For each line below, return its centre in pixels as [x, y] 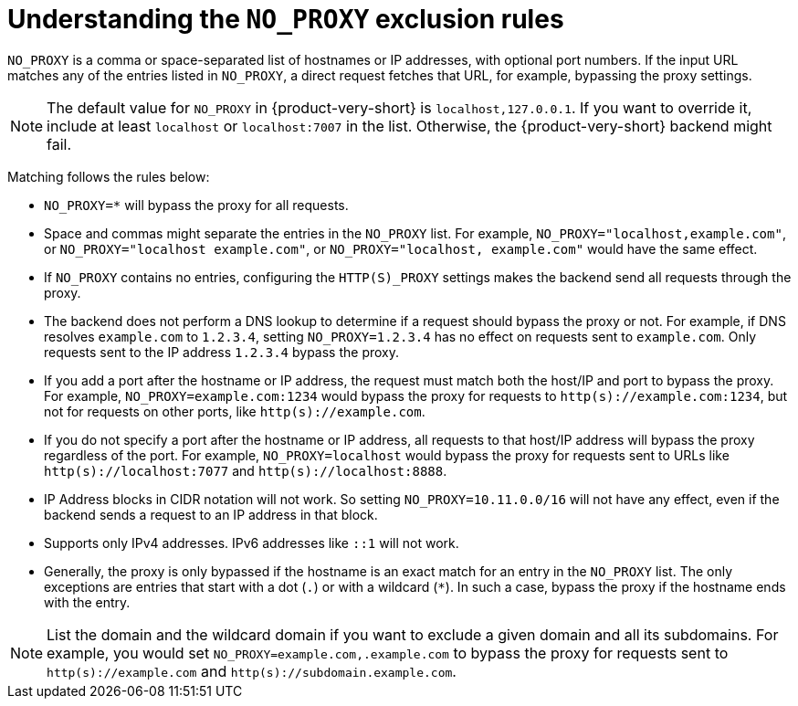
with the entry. [87, 602]
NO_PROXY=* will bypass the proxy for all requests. [196, 205]
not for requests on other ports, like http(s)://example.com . [235, 411]
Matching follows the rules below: [109, 176]
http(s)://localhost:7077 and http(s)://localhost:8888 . [246, 470]
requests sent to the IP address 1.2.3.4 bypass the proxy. [221, 352]
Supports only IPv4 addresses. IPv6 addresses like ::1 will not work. [252, 543]
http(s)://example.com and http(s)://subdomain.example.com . [252, 671]
